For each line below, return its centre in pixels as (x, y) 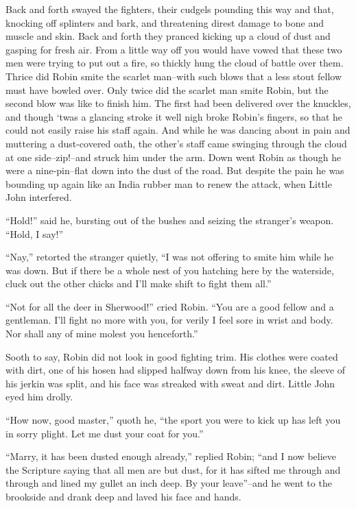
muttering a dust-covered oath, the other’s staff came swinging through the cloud (176, 143)
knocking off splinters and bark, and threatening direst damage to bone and (165, 22)
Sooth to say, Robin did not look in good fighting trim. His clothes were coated (172, 356)
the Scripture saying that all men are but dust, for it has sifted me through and (173, 469)
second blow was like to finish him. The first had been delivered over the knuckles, (178, 103)
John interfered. (39, 197)
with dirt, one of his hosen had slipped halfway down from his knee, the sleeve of (176, 370)
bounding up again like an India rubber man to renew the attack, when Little (169, 183)
